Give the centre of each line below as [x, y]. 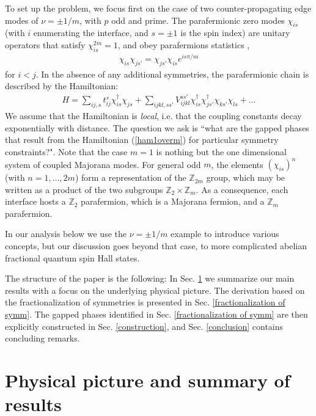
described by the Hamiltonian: [62, 86]
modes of [22, 20]
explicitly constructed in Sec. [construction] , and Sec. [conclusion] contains [144, 326]
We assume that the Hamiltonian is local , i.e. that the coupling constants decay [153, 116]
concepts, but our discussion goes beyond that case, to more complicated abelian [156, 246]
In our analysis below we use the [66, 234]
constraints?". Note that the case [66, 151]
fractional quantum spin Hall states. [72, 257]
